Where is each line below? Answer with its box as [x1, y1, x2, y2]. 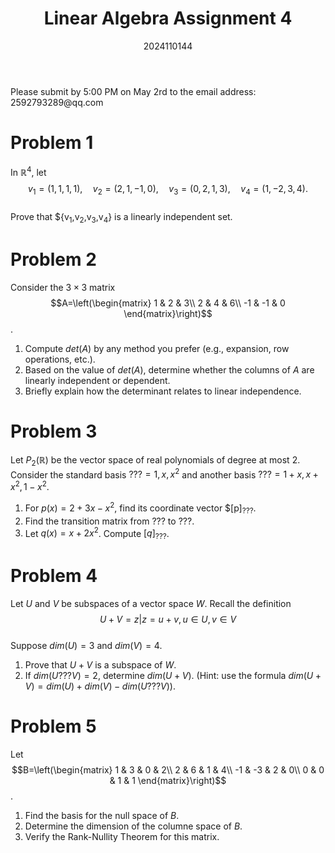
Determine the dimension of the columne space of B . [24, 820, 243, 832]
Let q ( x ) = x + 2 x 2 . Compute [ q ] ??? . [24, 525, 170, 542]
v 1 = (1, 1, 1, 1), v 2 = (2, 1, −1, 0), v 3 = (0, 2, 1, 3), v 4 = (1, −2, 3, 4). [27, 182, 309, 197]
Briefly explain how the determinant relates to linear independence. [24, 385, 302, 397]
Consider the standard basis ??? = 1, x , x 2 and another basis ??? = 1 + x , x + [10, 467, 319, 481]
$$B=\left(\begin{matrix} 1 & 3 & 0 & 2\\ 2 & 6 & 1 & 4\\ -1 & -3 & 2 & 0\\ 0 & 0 [11, 763, 325, 776]
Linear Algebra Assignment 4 [43, 7, 293, 30]
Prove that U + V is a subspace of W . [24, 658, 177, 671]
